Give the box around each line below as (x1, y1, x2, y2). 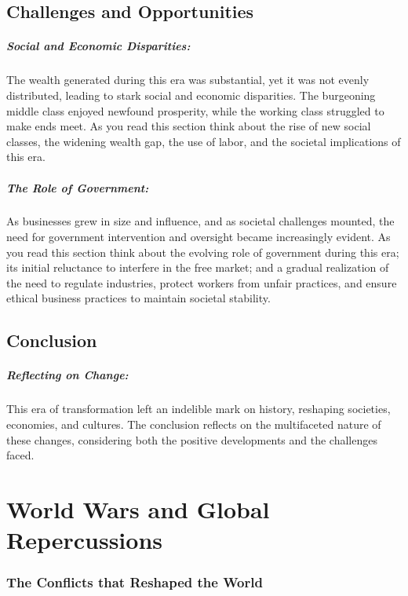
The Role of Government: (6, 179, 149, 196)
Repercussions (6, 524, 162, 556)
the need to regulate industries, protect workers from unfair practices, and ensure (6, 274, 397, 291)
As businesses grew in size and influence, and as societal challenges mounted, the (6, 213, 395, 229)
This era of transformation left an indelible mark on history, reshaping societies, (6, 400, 391, 417)
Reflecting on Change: (6, 367, 129, 383)
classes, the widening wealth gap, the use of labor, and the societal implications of (6, 133, 401, 149)
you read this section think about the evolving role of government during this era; (6, 243, 399, 260)
